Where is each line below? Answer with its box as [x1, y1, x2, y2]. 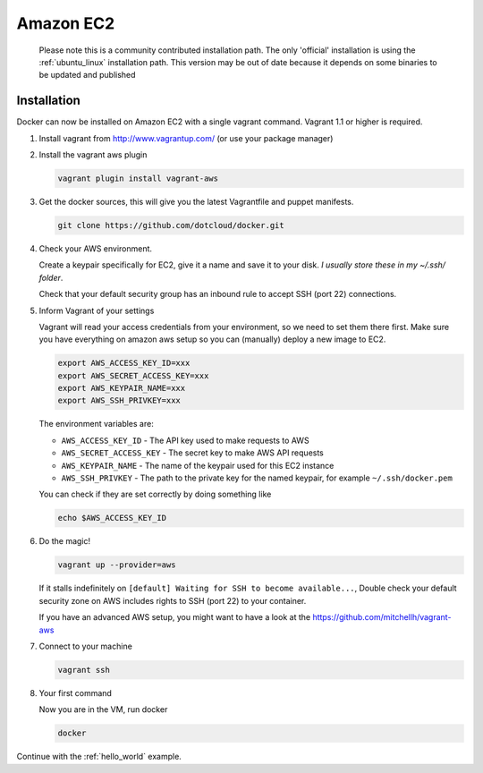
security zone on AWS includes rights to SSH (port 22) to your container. [38, 595, 307, 606]
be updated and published [38, 70, 136, 81]
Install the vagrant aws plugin [38, 149, 148, 160]
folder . [38, 272, 64, 283]
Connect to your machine [38, 641, 133, 651]
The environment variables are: [38, 419, 154, 429]
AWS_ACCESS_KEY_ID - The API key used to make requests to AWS [61, 435, 309, 446]
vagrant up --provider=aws [57, 560, 176, 570]
